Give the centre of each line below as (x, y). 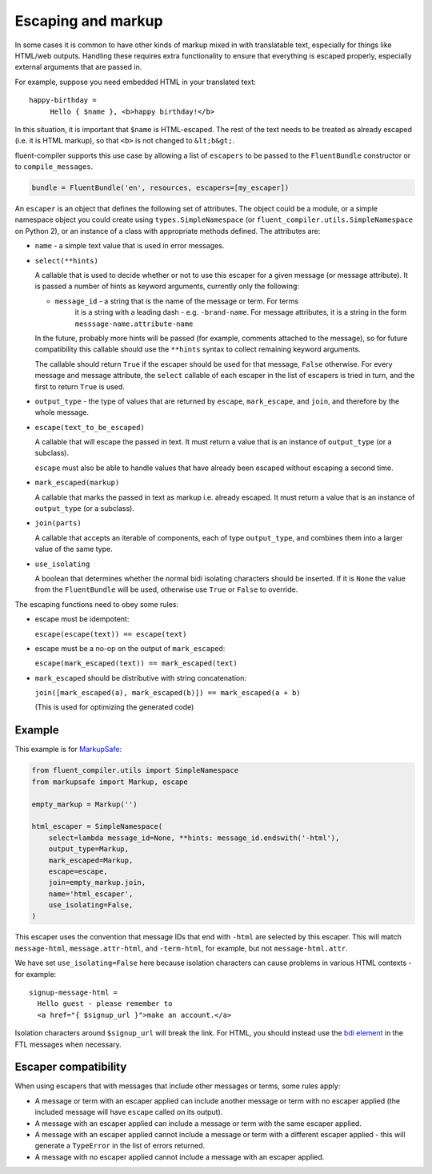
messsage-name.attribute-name (134, 324)
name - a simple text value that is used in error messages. (130, 246)
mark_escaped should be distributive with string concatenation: (141, 677)
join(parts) (58, 523)
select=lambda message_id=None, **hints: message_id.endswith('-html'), (194, 838)
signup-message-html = (74, 993)
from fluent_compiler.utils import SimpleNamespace (135, 770)
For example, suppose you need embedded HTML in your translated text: (135, 82)
